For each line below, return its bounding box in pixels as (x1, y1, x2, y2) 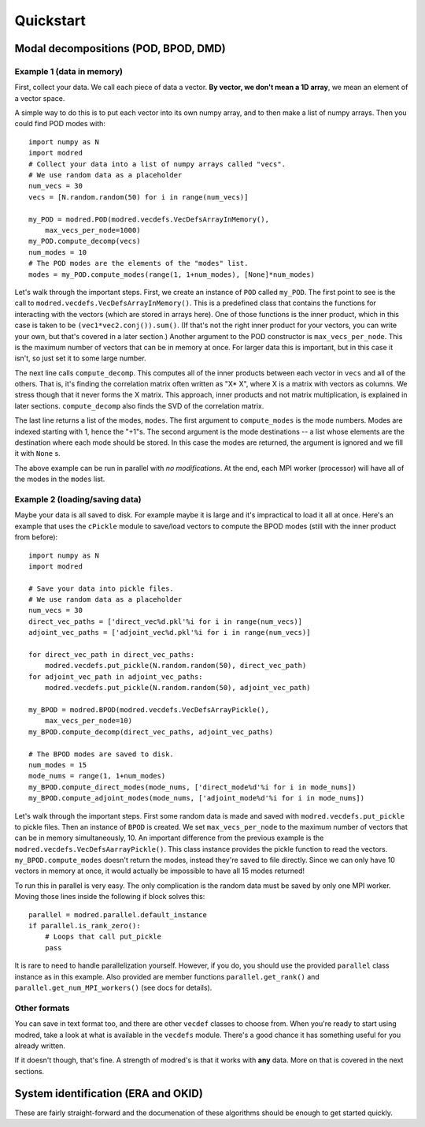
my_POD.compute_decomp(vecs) (28, 237, 141, 246)
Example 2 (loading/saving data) (14, 494, 142, 505)
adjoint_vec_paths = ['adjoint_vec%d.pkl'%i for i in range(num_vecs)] (28, 628, 311, 637)
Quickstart (14, 12, 87, 29)
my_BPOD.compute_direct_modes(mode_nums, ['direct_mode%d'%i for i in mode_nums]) (28, 782, 357, 792)
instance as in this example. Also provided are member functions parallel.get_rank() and (14, 972, 320, 981)
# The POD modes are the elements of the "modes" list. (28, 259, 249, 268)
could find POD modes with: (14, 119, 106, 129)
